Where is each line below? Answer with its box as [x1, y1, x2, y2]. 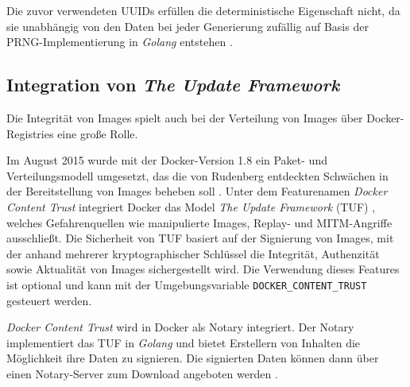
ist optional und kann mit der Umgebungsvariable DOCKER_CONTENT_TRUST [6, 276, 367, 292]
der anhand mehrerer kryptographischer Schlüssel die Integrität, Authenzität [6, 245, 380, 261]
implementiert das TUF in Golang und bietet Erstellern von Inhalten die [6, 334, 361, 350]
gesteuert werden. [6, 292, 92, 308]
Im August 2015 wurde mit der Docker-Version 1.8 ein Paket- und [6, 152, 327, 168]
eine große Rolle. [57, 125, 138, 141]
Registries [6, 125, 54, 141]
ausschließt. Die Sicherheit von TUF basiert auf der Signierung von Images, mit [6, 230, 394, 246]
